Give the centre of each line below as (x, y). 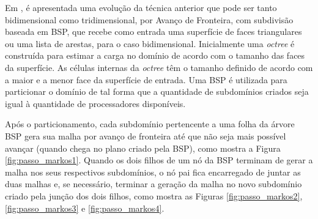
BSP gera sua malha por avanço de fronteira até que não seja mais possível (146, 135)
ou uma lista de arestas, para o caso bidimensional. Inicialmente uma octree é (150, 43)
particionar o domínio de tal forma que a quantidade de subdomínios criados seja (157, 91)
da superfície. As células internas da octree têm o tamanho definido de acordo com (159, 67)
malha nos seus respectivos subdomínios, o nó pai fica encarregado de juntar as (153, 172)
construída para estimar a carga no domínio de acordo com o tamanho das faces (155, 55)
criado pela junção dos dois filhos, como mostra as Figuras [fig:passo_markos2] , (154, 195)
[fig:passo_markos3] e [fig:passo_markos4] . (85, 208)
